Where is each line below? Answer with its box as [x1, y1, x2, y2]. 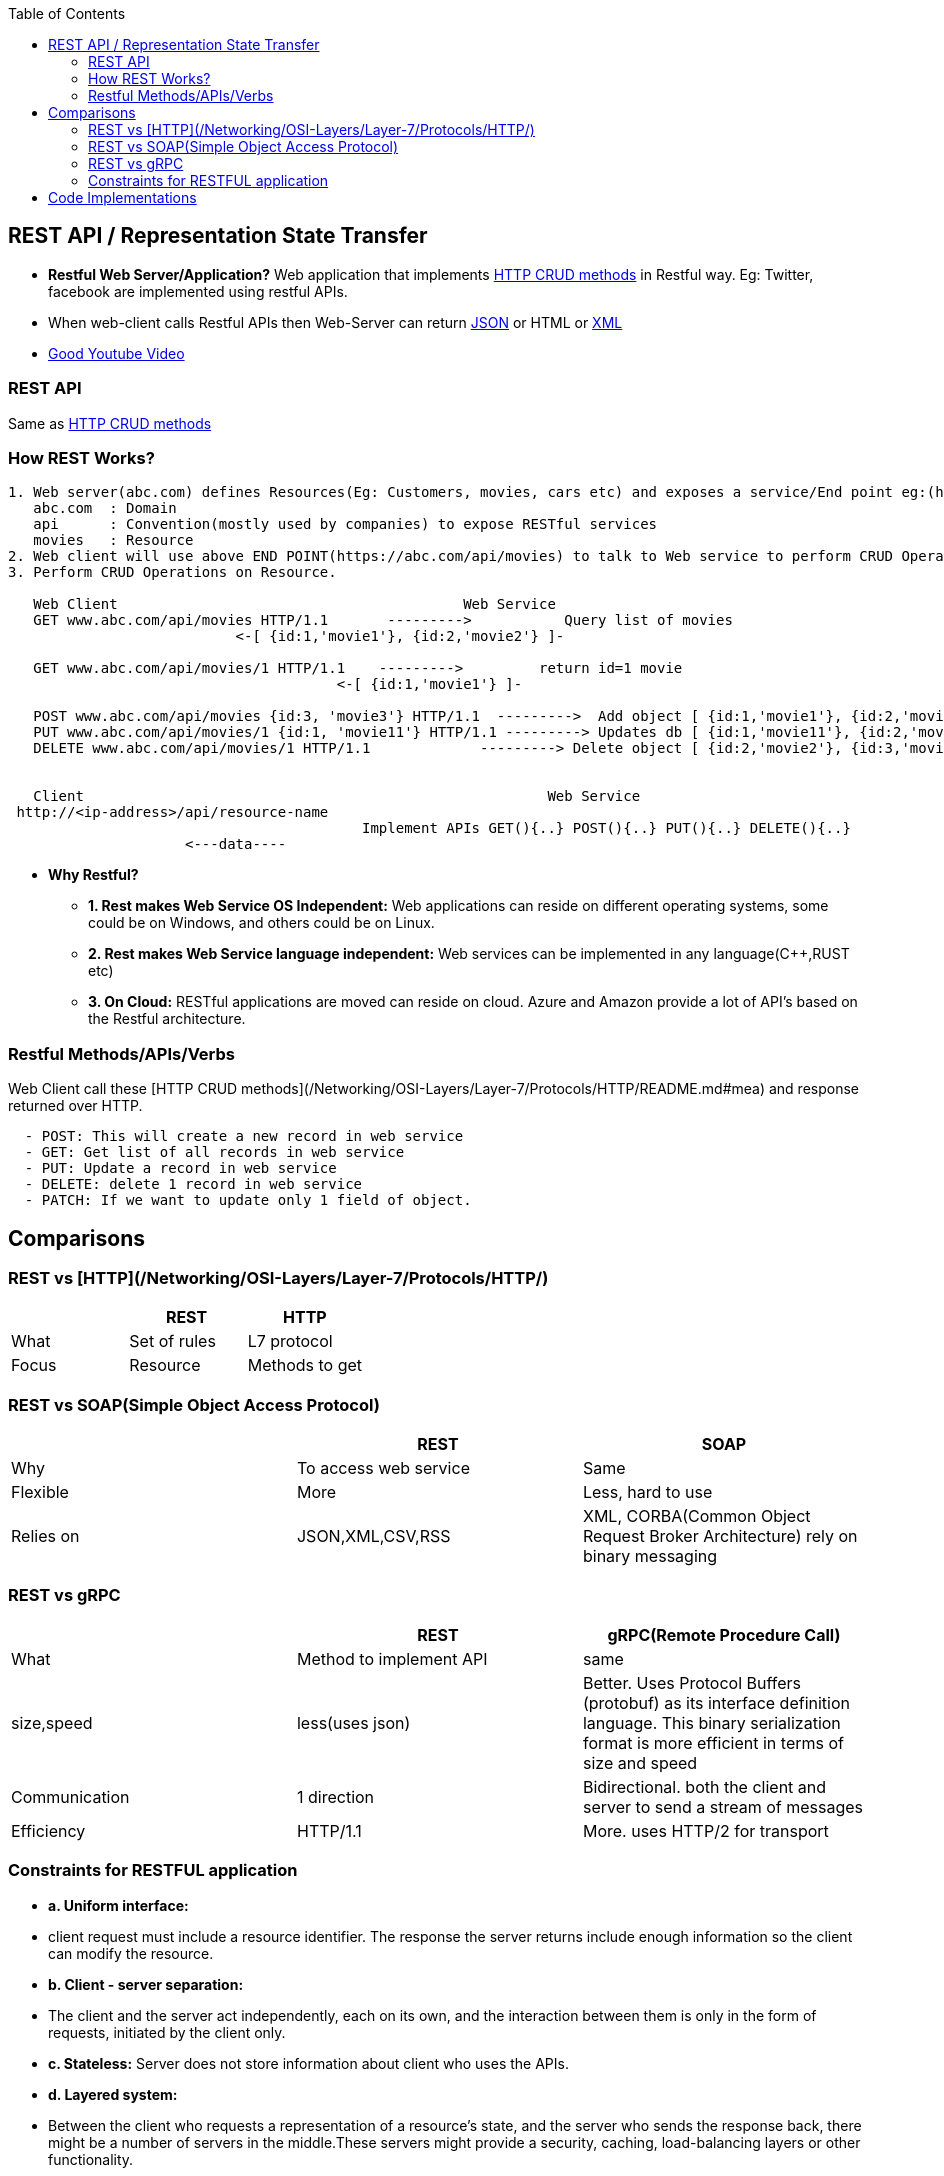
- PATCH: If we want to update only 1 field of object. [24, 1192, 472, 1209]
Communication [11, 1786, 130, 1807]
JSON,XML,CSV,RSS [296, 1526, 451, 1547]
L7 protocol [247, 1331, 333, 1352]
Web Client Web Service [33, 596, 556, 613]
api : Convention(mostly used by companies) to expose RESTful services [33, 516, 658, 533]
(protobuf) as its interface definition [582, 1692, 851, 1713]
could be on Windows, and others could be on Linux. [88, 914, 435, 932]
